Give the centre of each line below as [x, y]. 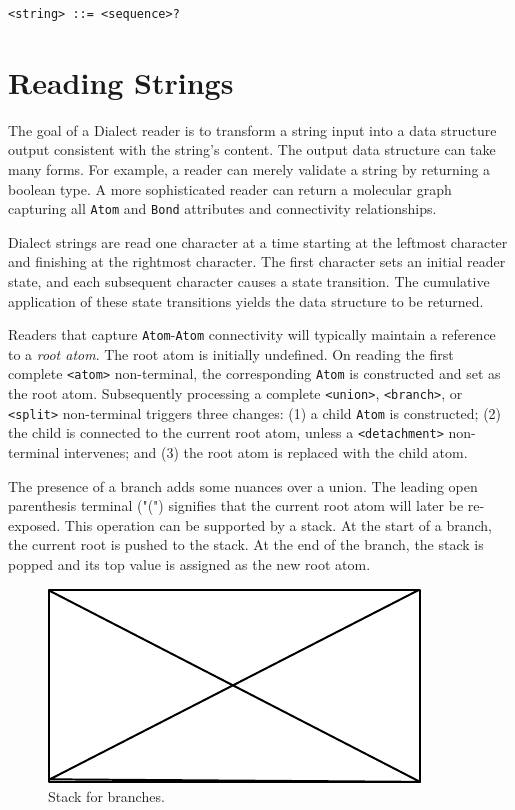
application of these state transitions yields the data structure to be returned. [246, 300]
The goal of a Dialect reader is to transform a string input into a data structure [252, 129]
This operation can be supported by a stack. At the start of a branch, [278, 524]
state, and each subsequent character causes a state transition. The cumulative [249, 280]
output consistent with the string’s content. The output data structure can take [252, 149]
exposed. [34, 524]
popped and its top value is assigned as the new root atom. [189, 563]
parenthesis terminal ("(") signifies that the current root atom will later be [236, 505]
